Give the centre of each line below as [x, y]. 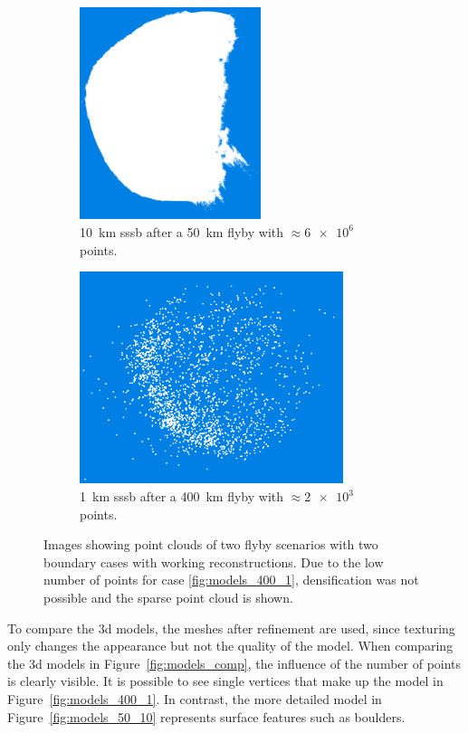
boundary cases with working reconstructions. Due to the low [214, 562]
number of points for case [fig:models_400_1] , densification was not [231, 580]
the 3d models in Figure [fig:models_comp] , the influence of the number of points [234, 663]
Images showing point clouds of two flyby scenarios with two [211, 544]
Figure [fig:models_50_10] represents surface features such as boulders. [206, 716]
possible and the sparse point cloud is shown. [168, 597]
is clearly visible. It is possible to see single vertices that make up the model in [225, 681]
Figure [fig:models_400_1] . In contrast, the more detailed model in [195, 698]
